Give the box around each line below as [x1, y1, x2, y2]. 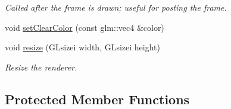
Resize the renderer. [5, 60, 77, 73]
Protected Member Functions [5, 89, 190, 108]
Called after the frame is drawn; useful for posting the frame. [5, 1, 227, 13]
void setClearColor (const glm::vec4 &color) [5, 21, 164, 33]
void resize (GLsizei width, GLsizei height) [5, 41, 161, 53]
